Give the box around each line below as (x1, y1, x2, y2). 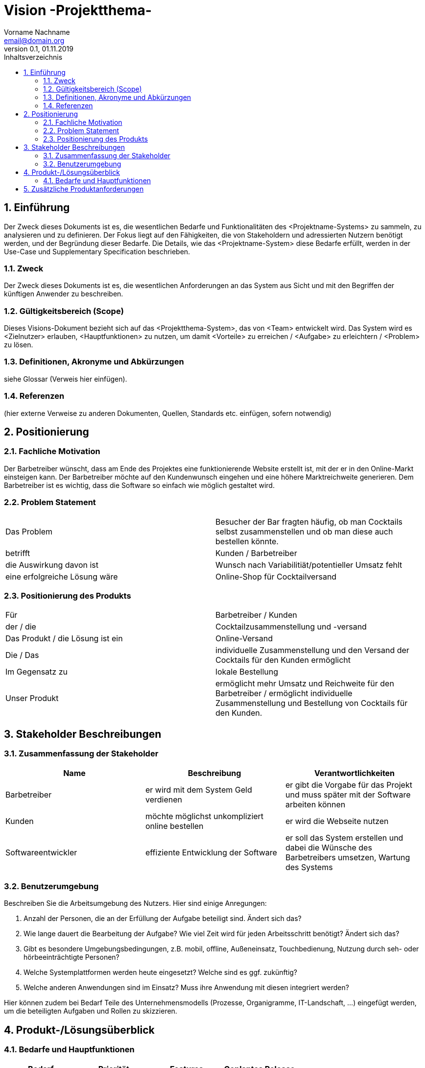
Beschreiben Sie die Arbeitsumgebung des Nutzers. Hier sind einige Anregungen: (4, 899, 267, 908)
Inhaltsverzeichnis (4, 52, 63, 61)
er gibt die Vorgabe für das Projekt (285, 779, 412, 790)
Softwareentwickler (5, 847, 77, 857)
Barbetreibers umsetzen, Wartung (285, 852, 410, 862)
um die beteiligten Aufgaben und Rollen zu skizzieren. (4, 1007, 177, 1016)
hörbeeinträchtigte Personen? (24, 953, 119, 962)
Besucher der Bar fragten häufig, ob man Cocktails (215, 516, 403, 527)
